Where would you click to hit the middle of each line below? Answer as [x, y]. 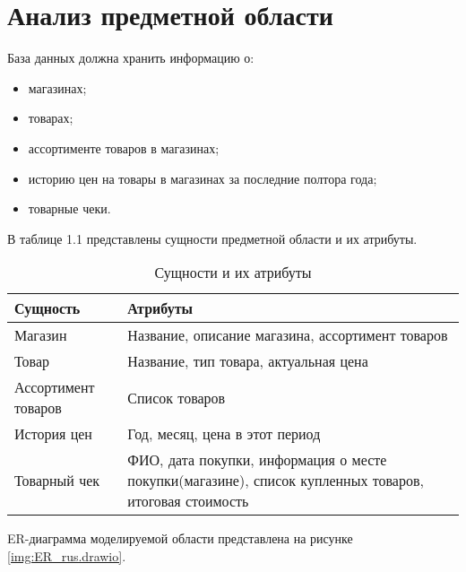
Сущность [47, 308]
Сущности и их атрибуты [233, 273]
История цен [53, 434]
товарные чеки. [69, 208]
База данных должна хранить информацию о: [131, 58]
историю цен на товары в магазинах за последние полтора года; [203, 178]
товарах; [51, 118]
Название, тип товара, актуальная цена [248, 361]
